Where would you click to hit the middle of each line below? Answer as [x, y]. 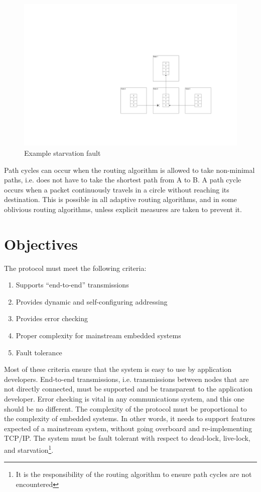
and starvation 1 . [29, 449]
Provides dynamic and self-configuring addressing [92, 301]
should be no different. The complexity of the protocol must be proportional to [125, 408]
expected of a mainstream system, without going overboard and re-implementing [128, 428]
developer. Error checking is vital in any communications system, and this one [124, 399]
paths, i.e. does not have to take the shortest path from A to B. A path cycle [123, 180]
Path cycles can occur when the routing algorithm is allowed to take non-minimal [129, 170]
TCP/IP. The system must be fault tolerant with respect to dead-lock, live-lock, [127, 438]
